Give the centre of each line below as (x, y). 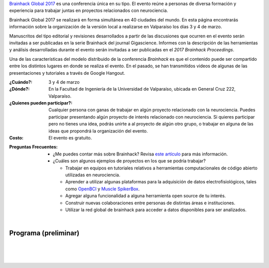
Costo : (16, 138)
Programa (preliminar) (44, 233)
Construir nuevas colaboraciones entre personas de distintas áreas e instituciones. (150, 203)
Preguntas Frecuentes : (34, 147)
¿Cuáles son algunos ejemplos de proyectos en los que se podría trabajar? (130, 161)
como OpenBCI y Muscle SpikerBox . (103, 189)
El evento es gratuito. (70, 138)
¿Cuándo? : (21, 82)
